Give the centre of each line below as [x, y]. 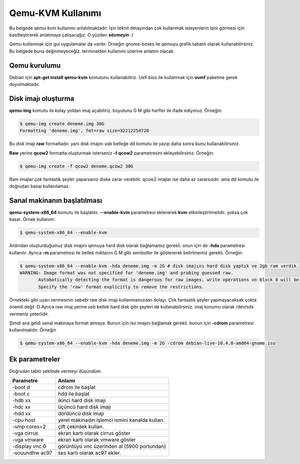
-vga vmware [28, 440]
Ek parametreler [35, 359]
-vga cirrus [25, 433]
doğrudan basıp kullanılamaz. [39, 186]
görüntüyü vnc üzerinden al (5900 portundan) [112, 446]
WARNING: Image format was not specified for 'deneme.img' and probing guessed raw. [126, 273]
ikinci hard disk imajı [82, 400]
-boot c [21, 394]
